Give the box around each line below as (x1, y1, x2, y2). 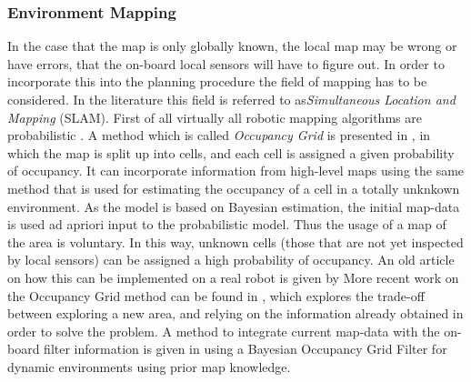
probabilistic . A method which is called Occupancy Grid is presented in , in (7, 126, 431, 145)
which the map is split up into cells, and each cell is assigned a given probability (7, 143, 455, 162)
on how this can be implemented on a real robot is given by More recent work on (7, 267, 459, 286)
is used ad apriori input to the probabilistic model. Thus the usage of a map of (7, 215, 446, 234)
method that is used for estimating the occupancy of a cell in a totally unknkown (7, 178, 460, 197)
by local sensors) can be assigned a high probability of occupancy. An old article (7, 250, 455, 269)
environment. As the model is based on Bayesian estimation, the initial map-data (7, 196, 460, 216)
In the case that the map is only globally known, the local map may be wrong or (7, 36, 457, 55)
